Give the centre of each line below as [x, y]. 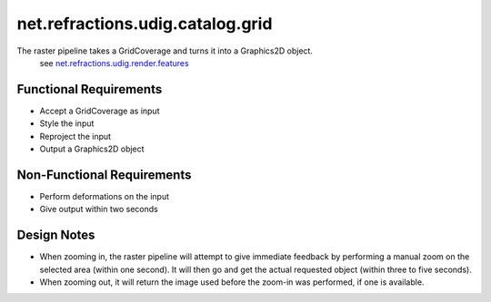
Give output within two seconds [99, 209]
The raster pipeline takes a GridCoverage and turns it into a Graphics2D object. [165, 51]
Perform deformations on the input [105, 196]
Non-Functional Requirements [104, 175]
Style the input [67, 123]
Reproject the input [75, 136]
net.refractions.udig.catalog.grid [145, 24]
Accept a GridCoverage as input [100, 111]
